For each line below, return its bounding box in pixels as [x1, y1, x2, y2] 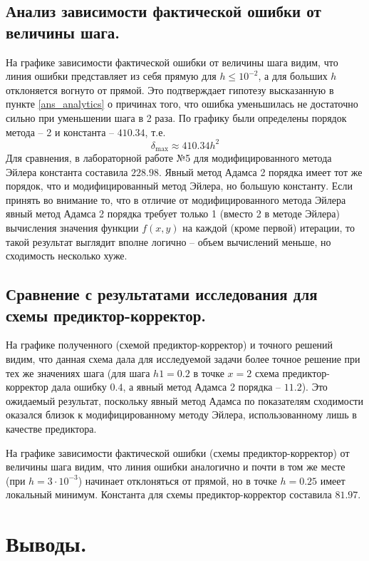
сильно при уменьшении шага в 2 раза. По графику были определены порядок [6, 110, 347, 125]
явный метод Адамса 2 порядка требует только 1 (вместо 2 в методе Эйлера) [6, 206, 340, 221]
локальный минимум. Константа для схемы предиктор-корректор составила [6, 487, 332, 502]
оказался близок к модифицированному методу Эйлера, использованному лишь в [6, 407, 357, 422]
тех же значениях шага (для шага [6, 365, 150, 380]
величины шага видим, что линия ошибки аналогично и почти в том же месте [6, 459, 345, 474]
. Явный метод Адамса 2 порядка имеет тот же [158, 164, 363, 179]
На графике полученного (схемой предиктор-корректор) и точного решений [6, 337, 333, 352]
